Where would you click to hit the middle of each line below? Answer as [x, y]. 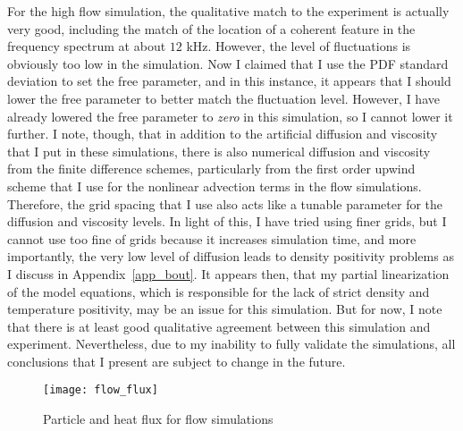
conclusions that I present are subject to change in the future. [177, 361]
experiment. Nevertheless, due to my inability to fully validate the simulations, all [231, 344]
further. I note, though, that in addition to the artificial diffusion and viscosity [223, 134]
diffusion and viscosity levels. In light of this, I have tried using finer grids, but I [227, 221]
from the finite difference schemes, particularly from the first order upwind [211, 169]
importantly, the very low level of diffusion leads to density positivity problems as [231, 256]
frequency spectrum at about [87, 46]
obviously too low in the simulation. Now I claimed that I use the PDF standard [228, 63]
